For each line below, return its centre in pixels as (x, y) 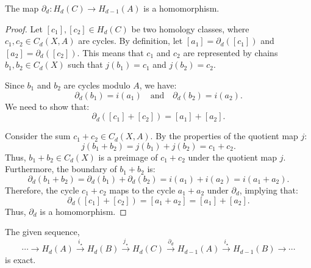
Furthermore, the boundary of (61, 169)
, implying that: (269, 190)
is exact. (20, 260)
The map (22, 8)
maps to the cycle (142, 190)
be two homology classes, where (190, 28)
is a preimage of (128, 157)
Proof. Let (24, 28)
